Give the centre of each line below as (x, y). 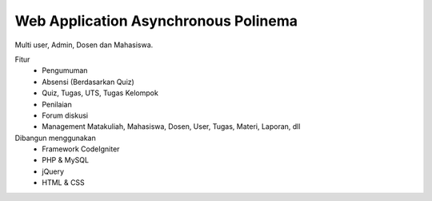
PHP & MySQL (66, 160)
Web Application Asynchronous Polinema (156, 21)
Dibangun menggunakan (55, 138)
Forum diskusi (65, 115)
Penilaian (57, 104)
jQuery (53, 171)
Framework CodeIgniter (81, 149)
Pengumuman (65, 70)
